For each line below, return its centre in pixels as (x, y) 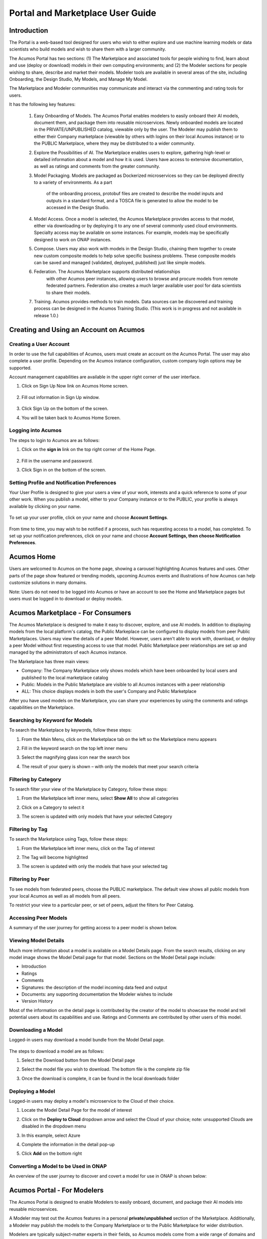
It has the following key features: (43, 105)
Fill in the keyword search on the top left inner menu (74, 748)
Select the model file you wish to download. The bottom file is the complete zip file (106, 1069)
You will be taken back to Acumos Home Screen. (71, 418)
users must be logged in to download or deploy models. (66, 598)
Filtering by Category (35, 779)
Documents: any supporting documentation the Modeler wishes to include (97, 994)
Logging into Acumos (35, 430)
